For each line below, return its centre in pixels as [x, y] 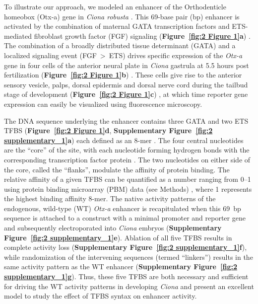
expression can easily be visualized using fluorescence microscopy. [103, 104]
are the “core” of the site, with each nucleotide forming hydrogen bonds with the [127, 150]
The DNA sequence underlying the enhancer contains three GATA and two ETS [126, 120]
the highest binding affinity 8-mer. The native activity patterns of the [110, 198]
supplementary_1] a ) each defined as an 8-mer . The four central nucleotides [124, 140]
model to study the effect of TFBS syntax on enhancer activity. [100, 296]
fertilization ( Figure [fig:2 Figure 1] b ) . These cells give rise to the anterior [123, 75]
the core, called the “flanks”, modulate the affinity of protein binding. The [117, 169]
